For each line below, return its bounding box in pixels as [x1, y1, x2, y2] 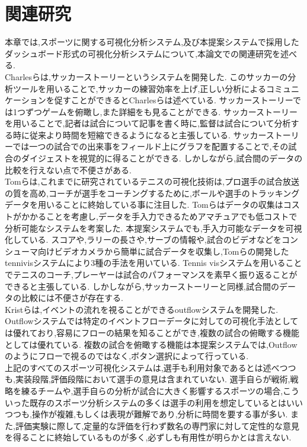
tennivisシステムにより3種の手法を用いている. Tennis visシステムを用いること [5, 256, 302, 269]
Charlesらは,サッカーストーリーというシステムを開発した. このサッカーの [5, 70, 288, 83]
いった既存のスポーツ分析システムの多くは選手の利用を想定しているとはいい [5, 396, 303, 408]
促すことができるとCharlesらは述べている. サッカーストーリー [54, 94, 293, 106]
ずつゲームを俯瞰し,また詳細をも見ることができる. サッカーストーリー [25, 105, 298, 118]
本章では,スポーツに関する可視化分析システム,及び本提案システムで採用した [5, 36, 299, 48]
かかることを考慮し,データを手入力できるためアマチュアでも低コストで [21, 210, 298, 223]
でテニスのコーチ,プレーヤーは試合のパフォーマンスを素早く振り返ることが [5, 268, 298, 280]
